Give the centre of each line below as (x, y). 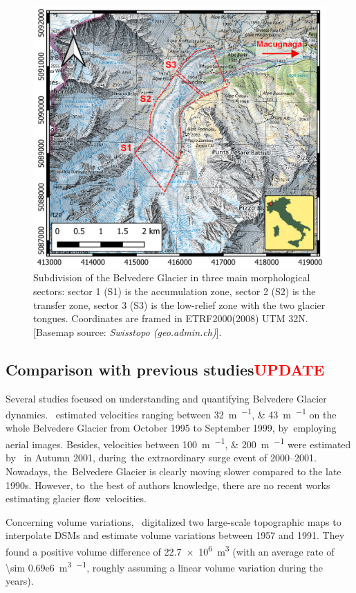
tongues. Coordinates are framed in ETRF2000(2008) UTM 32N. (171, 318)
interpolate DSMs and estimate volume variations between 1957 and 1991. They (175, 535)
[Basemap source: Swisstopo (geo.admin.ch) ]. (128, 331)
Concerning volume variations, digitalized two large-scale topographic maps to (174, 521)
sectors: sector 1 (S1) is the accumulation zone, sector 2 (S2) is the (175, 291)
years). (20, 581)
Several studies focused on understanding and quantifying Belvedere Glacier (166, 398)
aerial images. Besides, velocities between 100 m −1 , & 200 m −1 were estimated (178, 443)
